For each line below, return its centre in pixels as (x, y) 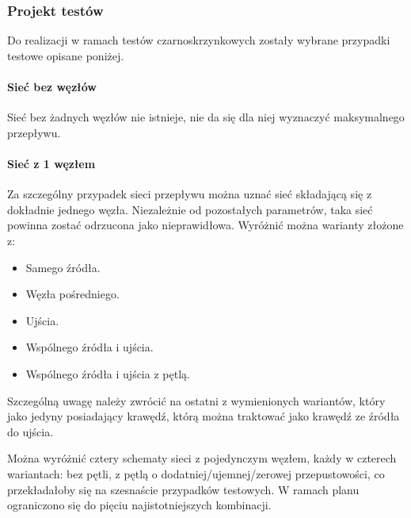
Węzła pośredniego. (72, 294)
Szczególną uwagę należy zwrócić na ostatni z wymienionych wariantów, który (196, 400)
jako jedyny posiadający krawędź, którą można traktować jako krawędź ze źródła (204, 416)
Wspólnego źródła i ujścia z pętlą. (108, 373)
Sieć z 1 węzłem (51, 163)
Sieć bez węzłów (52, 86)
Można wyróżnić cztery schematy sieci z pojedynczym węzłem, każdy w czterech (202, 458)
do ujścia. (30, 431)
